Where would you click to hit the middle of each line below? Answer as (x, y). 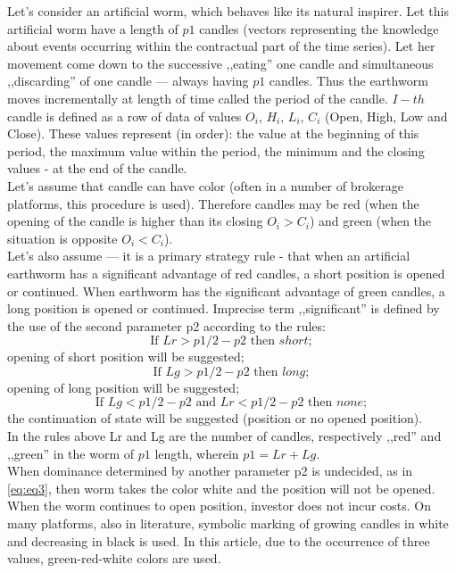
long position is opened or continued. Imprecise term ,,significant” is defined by (224, 308)
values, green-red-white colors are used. (114, 558)
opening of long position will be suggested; (124, 387)
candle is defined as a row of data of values (124, 116)
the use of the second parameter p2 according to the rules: (166, 325)
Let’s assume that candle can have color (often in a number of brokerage (205, 185)
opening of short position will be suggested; (126, 357)
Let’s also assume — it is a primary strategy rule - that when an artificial (209, 256)
